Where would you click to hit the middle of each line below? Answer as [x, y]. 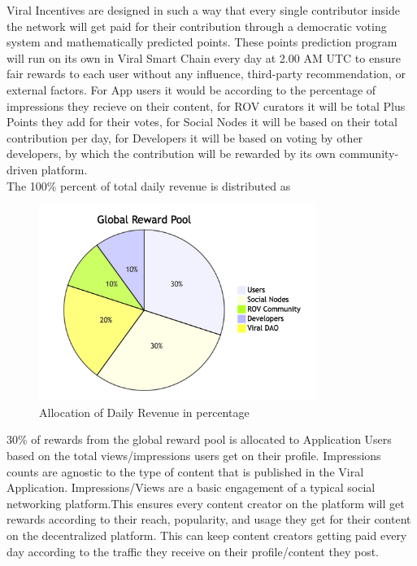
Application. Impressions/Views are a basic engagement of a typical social [191, 487]
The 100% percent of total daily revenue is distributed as [149, 185]
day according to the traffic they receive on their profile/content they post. [193, 551]
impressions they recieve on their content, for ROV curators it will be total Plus [206, 105]
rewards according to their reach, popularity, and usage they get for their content [209, 519]
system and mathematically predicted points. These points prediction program [202, 42]
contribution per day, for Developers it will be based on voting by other [185, 137]
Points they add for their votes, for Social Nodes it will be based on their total [202, 122]
